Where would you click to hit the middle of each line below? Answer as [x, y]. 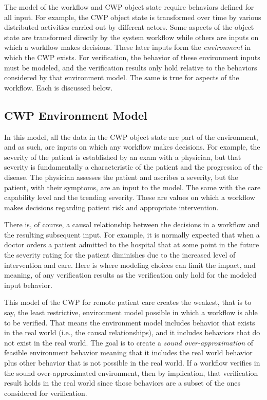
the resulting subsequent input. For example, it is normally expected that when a [132, 234]
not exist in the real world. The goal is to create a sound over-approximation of [129, 342]
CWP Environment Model [76, 115]
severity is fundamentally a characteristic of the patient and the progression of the [133, 167]
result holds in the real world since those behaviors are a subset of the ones [122, 383]
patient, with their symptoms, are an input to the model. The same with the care [132, 187]
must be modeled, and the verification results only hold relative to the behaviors [131, 67]
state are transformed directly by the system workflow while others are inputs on [131, 37]
